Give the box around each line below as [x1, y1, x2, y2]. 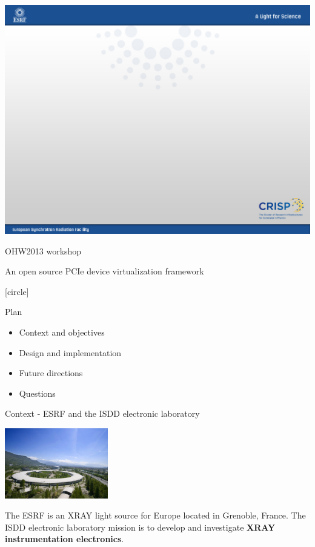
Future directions [19, 366, 83, 379]
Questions [19, 386, 56, 399]
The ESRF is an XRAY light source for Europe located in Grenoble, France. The [5, 509, 306, 522]
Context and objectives [19, 325, 105, 338]
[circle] [5, 285, 29, 297]
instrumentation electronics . [5, 532, 124, 545]
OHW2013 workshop [5, 244, 82, 257]
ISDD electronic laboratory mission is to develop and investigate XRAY [5, 520, 276, 533]
